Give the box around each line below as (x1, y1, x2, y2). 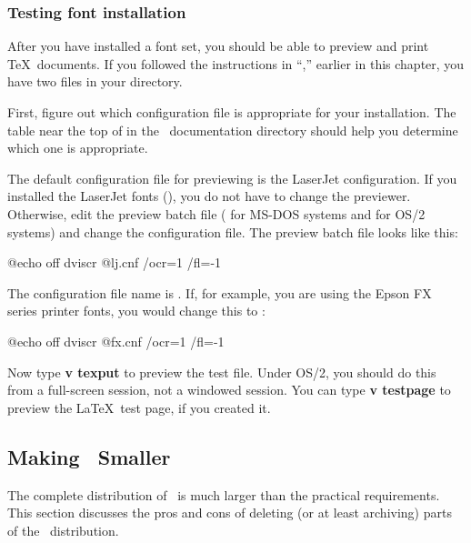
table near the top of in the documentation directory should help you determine (7, 120, 458, 139)
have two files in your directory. (7, 72, 183, 91)
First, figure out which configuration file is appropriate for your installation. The (7, 103, 456, 121)
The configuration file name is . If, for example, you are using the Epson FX (7, 283, 432, 302)
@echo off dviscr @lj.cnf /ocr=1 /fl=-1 (7, 253, 222, 272)
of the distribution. (7, 520, 119, 539)
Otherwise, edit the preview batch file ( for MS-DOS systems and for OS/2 (7, 204, 426, 223)
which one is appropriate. (7, 138, 148, 157)
